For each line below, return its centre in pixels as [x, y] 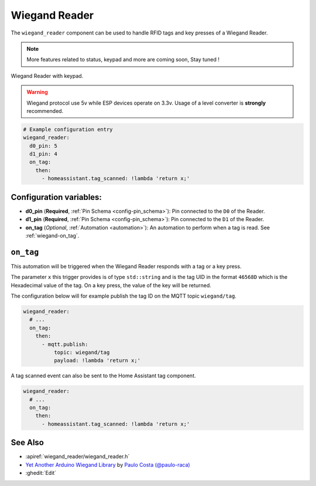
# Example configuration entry [68, 129]
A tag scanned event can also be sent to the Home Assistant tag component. [103, 376]
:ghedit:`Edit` [41, 473]
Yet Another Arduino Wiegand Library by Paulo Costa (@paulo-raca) [108, 464]
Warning [37, 92]
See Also [27, 442]
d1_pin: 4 [44, 154]
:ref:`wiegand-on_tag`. [52, 235]
